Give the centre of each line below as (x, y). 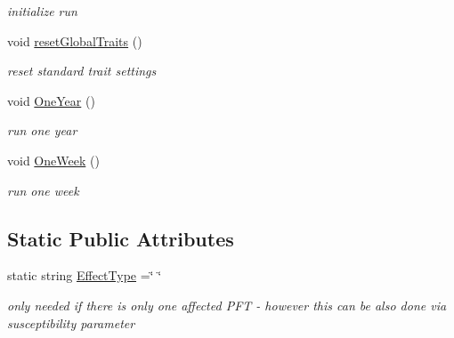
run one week (43, 190)
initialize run (42, 11)
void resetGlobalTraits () (75, 40)
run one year (42, 130)
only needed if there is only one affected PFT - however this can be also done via (227, 305)
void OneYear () (51, 100)
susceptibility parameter (71, 322)
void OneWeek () (53, 160)
